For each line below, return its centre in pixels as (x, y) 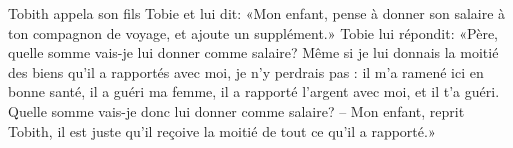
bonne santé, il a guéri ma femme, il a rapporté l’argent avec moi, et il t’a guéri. (254, 91)
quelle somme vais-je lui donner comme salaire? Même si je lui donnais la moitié (253, 52)
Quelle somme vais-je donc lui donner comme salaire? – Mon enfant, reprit (236, 110)
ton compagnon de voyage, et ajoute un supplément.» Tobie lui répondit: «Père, (253, 32)
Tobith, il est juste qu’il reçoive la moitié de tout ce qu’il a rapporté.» (222, 130)
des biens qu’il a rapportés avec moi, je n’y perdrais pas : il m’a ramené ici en (246, 71)
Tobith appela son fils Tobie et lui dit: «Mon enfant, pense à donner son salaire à (257, 13)
